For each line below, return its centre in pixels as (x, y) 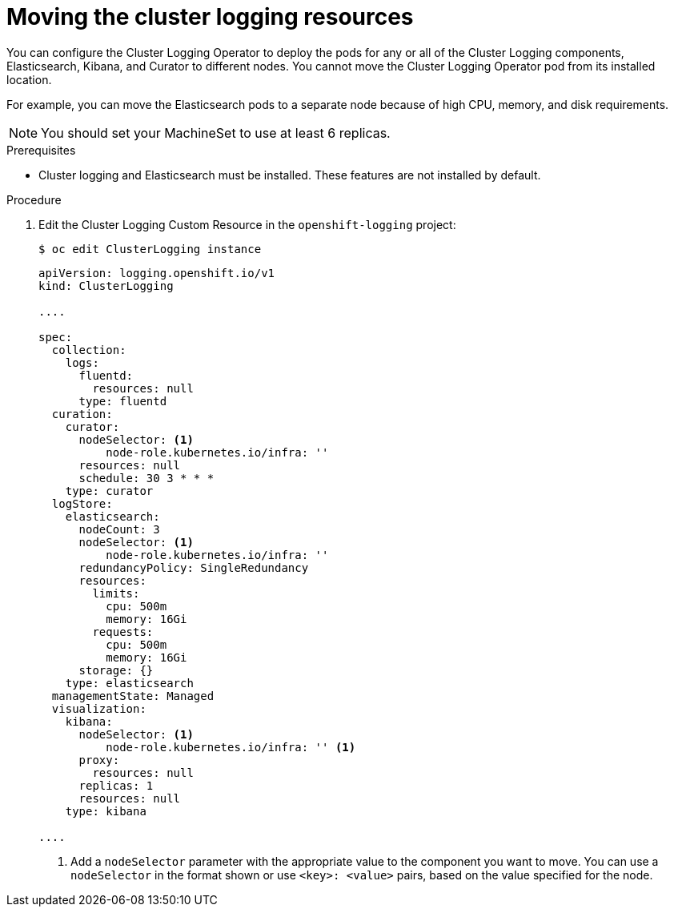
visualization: (99, 708)
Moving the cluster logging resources (210, 17)
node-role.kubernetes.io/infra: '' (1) (231, 747)
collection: (89, 350)
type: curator (109, 491)
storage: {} (116, 670)
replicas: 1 (116, 785)
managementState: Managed (133, 696)
